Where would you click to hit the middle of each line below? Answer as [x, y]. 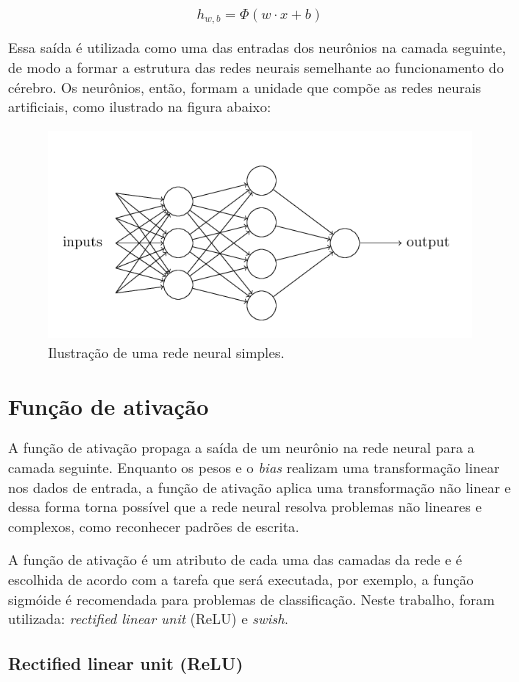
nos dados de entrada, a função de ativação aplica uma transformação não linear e [259, 486]
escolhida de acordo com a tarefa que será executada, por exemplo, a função [241, 579]
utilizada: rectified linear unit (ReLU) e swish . [148, 618]
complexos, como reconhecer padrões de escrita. [154, 525]
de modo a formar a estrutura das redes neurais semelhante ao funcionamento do [256, 67]
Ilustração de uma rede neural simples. [166, 351]
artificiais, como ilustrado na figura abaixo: [139, 106]
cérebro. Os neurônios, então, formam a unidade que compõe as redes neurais [245, 86]
